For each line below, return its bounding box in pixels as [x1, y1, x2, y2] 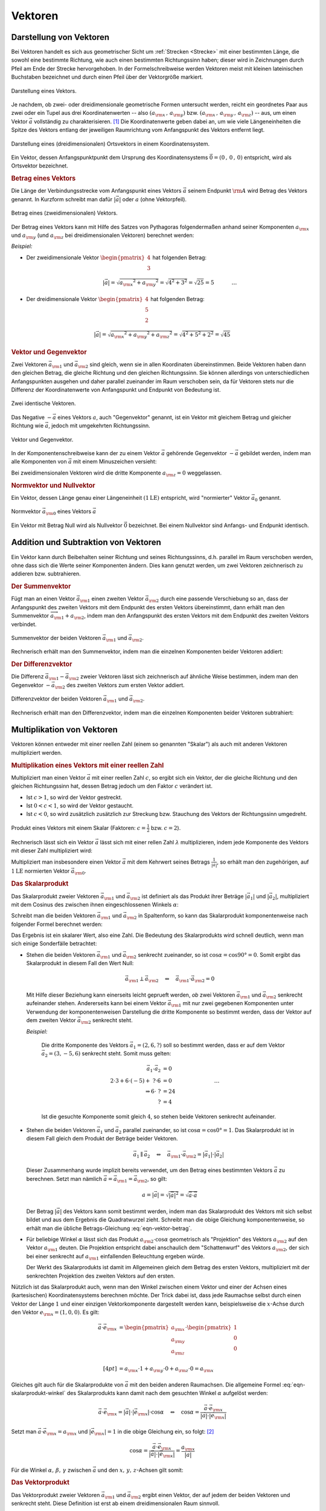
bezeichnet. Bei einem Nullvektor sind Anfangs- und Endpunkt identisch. [129, 522, 309, 529]
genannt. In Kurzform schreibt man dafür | [11, 195, 116, 202]
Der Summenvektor [11, 582, 71, 590]
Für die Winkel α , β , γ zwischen [11, 1466, 92, 1474]
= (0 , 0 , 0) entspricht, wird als [213, 154, 292, 161]
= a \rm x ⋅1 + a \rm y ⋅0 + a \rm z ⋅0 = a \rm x [118, 1365, 214, 1373]
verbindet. [11, 620, 37, 628]
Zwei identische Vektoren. [11, 400, 76, 407]
